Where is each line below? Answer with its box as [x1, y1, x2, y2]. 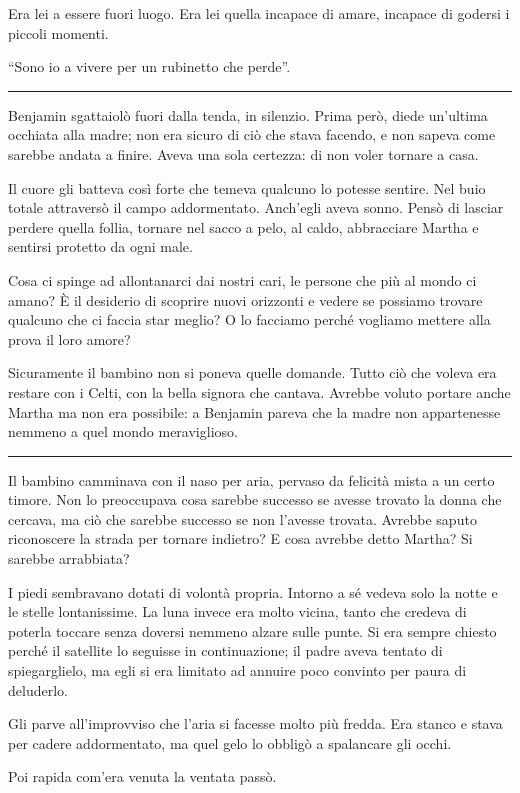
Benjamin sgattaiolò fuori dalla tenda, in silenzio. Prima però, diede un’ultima [8, 104, 488, 125]
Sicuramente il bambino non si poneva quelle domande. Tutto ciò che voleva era [8, 362, 497, 383]
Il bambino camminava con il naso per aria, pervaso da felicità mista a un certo [8, 469, 495, 490]
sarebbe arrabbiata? [8, 548, 130, 569]
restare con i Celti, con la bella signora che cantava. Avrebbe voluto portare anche [8, 381, 511, 402]
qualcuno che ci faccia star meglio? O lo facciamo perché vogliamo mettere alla [8, 309, 491, 330]
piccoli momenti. [8, 22, 109, 43]
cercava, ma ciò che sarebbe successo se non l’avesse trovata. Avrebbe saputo [8, 508, 477, 529]
